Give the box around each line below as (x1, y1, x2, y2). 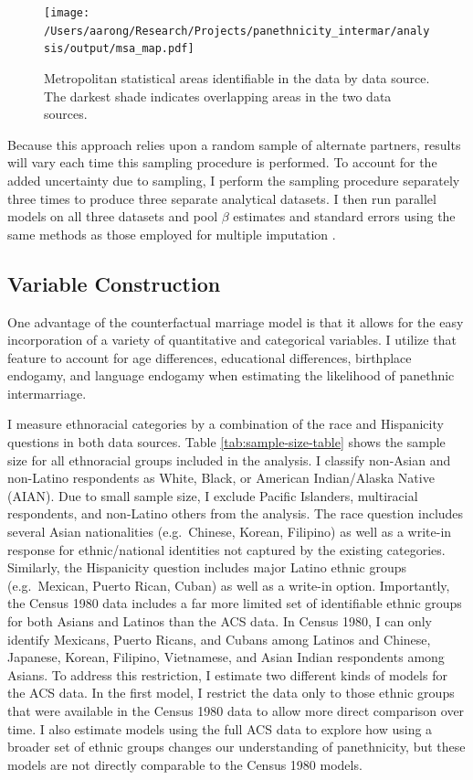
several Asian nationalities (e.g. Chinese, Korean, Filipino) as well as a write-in (7, 522, 452, 541)
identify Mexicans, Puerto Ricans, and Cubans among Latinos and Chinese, (7, 629, 431, 648)
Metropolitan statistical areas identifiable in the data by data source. (44, 68, 430, 87)
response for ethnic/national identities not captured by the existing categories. (7, 540, 446, 559)
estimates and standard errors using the (233, 207, 456, 226)
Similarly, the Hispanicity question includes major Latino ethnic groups (7, 558, 407, 577)
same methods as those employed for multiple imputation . (7, 224, 336, 243)
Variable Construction (7, 269, 221, 297)
